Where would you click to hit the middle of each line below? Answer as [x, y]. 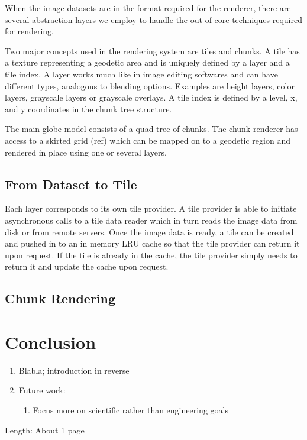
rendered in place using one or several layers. [86, 152]
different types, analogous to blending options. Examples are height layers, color [150, 85]
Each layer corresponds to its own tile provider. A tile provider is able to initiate [151, 208]
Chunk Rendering [60, 298]
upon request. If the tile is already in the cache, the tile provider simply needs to [151, 255]
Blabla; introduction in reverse [74, 370]
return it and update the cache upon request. [87, 266]
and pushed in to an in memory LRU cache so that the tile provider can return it [152, 243]
